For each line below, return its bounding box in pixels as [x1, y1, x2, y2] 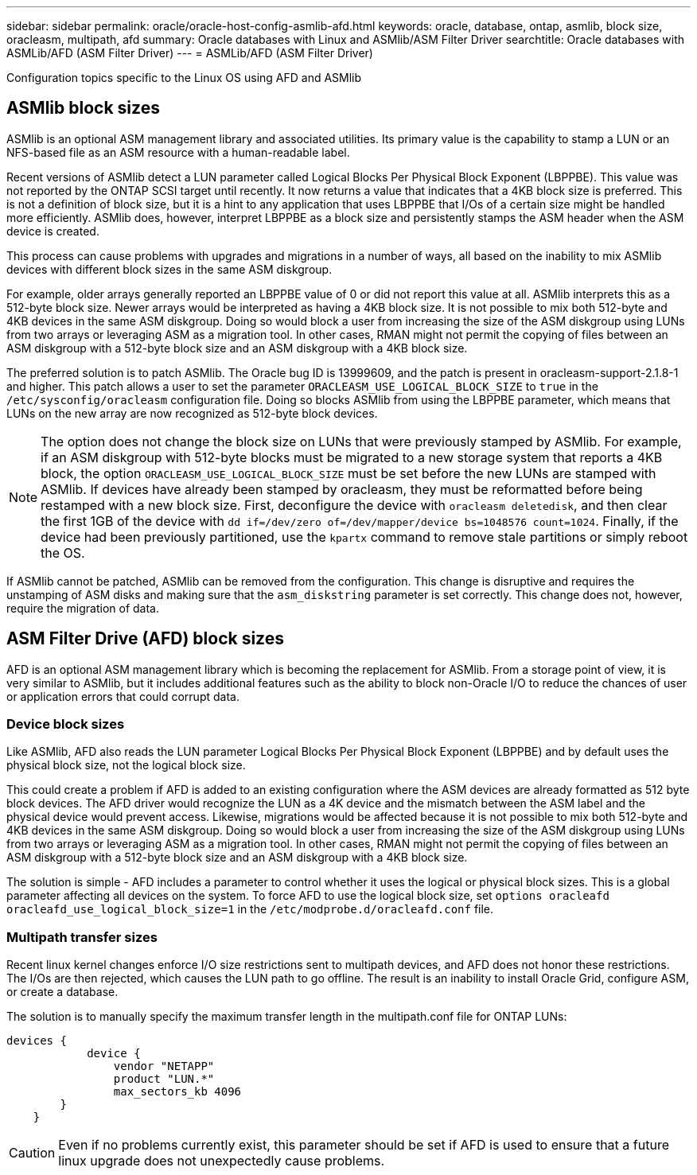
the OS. [41, 544, 85, 561]
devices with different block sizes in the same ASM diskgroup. [6, 262, 333, 276]
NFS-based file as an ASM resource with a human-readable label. [6, 145, 350, 159]
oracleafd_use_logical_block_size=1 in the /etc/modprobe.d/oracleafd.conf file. [6, 902, 494, 916]
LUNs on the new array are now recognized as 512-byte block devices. [6, 406, 378, 420]
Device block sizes [6, 716, 125, 733]
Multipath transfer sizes [6, 928, 158, 945]
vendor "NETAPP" [113, 1060, 215, 1073]
